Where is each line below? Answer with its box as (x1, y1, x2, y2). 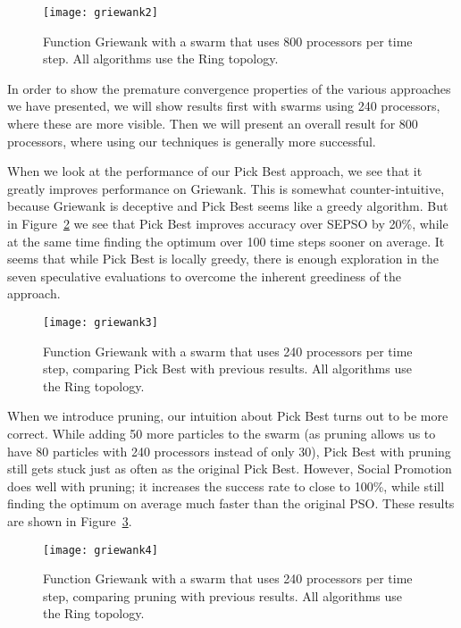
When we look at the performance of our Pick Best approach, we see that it (7, 162, 423, 180)
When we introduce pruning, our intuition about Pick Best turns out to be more (7, 406, 448, 425)
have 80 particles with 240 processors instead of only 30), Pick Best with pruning (7, 441, 451, 460)
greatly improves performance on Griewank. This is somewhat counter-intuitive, (7, 179, 445, 197)
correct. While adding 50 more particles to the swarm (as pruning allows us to (7, 424, 436, 442)
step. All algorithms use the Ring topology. (43, 49, 279, 68)
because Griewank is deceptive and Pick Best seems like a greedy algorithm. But (7, 197, 448, 215)
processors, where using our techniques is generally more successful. (7, 131, 376, 150)
